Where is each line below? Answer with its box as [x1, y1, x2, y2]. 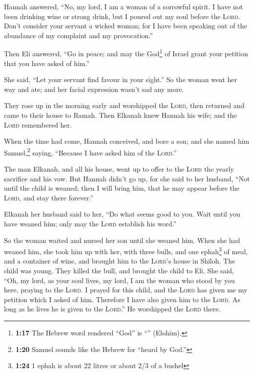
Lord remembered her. [4, 119, 72, 130]
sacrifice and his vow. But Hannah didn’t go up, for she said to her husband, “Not [4, 173, 250, 183]
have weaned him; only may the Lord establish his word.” [4, 219, 176, 228]
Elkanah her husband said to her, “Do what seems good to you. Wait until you [4, 209, 240, 219]
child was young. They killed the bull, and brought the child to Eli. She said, [4, 265, 234, 276]
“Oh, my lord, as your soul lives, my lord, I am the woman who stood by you [4, 275, 235, 285]
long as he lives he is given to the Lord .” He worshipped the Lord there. [4, 304, 221, 314]
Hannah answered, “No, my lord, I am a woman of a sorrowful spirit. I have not [4, 1, 243, 11]
